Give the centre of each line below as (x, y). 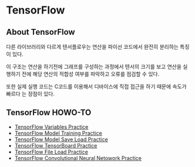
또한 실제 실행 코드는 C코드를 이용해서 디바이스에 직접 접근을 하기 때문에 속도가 (96, 86)
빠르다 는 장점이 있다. (30, 94)
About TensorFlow (41, 32)
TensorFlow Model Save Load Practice (61, 139)
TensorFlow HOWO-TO (49, 113)
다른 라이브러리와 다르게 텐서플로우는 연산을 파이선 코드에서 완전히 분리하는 (93, 47)
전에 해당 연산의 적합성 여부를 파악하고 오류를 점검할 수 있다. (90, 74)
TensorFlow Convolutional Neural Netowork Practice (78, 158)
